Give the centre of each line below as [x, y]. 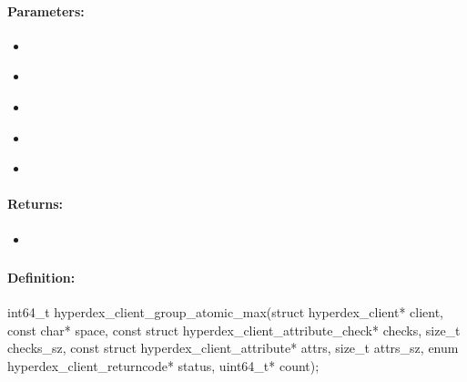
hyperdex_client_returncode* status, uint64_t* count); [163, 366]
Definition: [41, 278]
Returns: [36, 204]
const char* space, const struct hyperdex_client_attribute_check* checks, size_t [234, 330]
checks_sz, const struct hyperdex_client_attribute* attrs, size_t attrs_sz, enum [233, 348]
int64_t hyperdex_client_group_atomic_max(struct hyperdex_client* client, [225, 312]
